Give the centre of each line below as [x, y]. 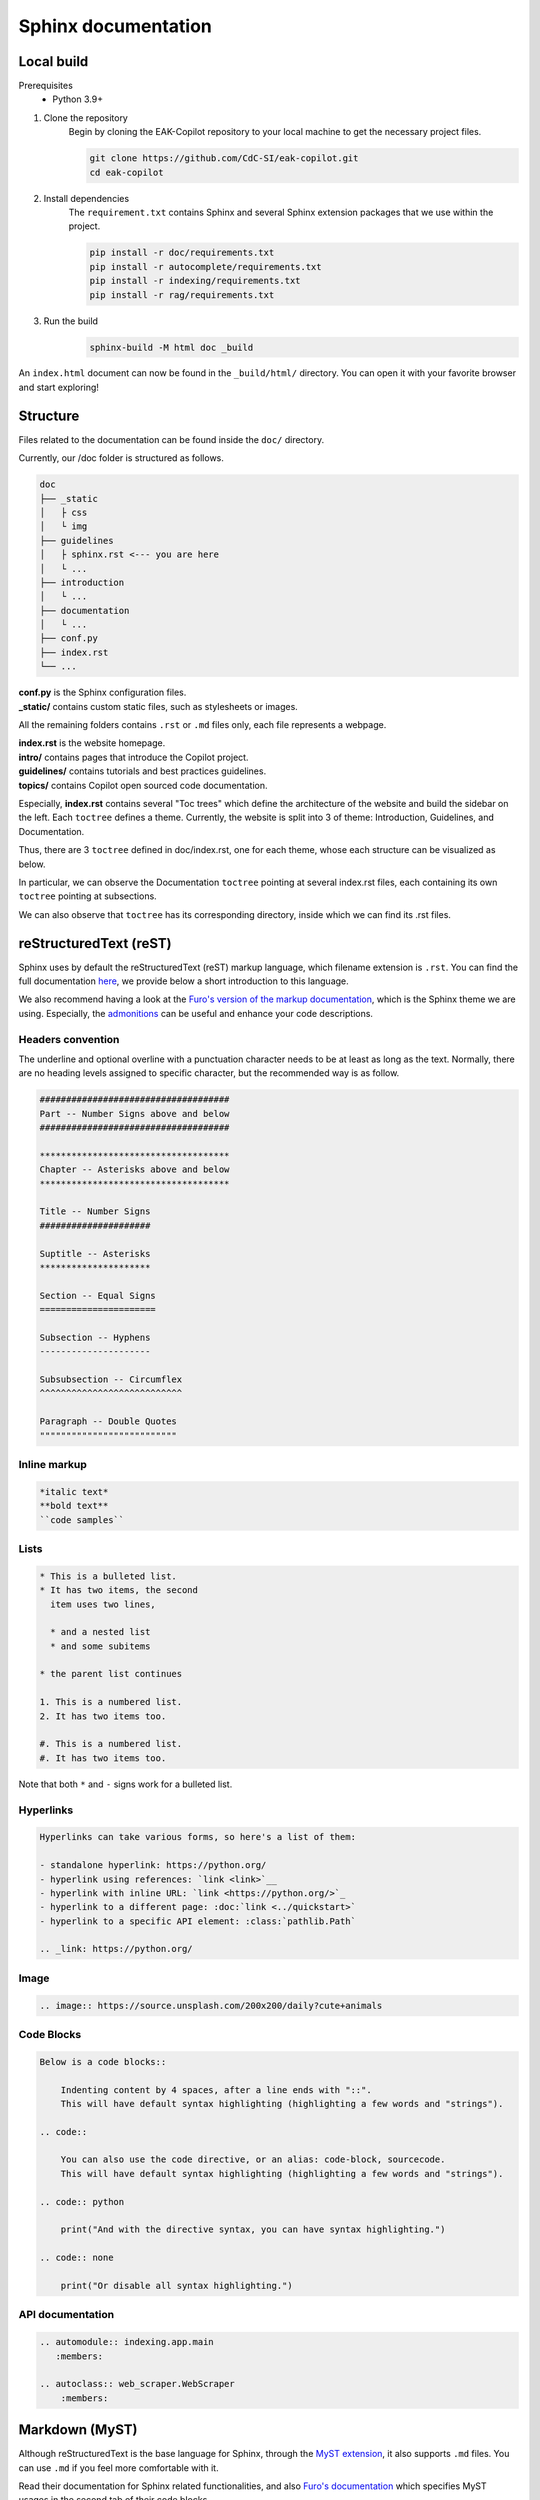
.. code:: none [76, 2258]
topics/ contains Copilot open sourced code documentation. [143, 785]
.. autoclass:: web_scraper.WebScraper [137, 2384]
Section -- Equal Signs [98, 1295]
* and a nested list [100, 1632]
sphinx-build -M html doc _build [171, 347]
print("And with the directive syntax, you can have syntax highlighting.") [253, 2229]
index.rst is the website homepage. [92, 743]
